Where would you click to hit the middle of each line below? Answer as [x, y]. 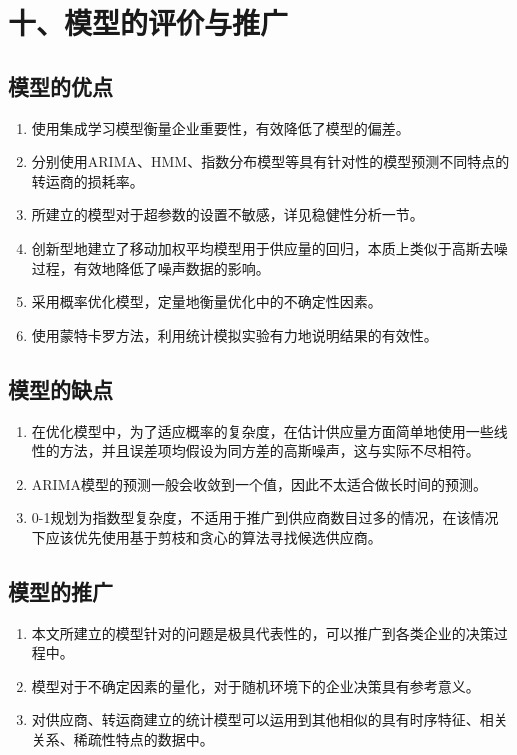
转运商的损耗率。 [87, 180]
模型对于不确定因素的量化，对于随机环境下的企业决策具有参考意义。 [255, 685]
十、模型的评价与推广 [148, 22]
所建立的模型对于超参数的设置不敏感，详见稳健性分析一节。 [227, 214]
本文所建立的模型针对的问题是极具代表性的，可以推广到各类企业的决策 [262, 632]
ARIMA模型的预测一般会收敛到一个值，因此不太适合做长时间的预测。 [259, 483]
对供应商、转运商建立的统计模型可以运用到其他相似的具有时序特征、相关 [269, 719]
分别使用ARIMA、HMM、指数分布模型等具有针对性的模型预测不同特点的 [270, 161]
